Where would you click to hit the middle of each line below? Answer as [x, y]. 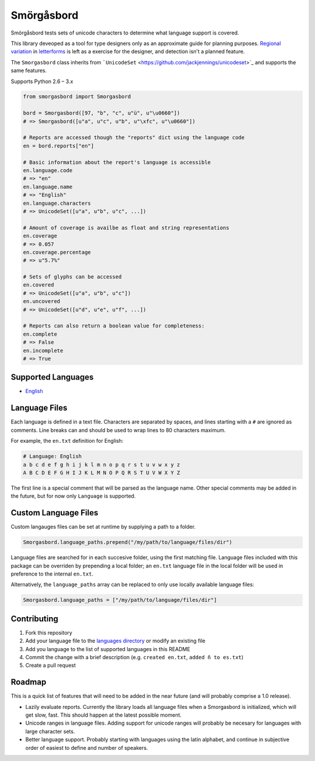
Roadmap [29, 682]
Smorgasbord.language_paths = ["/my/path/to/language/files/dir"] [120, 600]
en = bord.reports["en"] [59, 146]
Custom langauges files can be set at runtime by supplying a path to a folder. [103, 527]
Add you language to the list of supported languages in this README [108, 649]
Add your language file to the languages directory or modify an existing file [116, 641]
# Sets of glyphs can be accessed [72, 277]
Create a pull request [50, 665]
